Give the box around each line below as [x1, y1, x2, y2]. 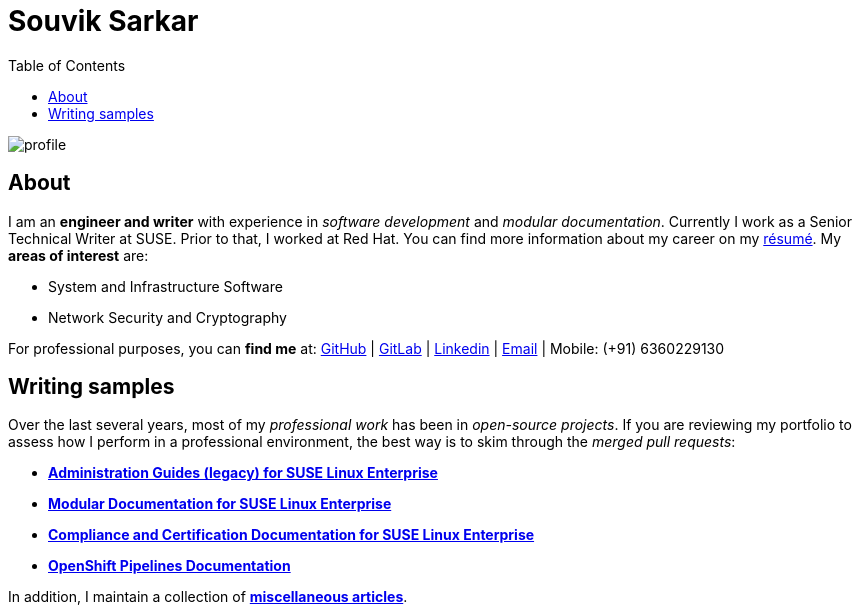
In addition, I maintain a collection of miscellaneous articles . [8, 588, 408, 606]
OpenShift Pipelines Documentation [48, 557, 291, 575]
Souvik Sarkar [8, 4, 199, 38]
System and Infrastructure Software [48, 277, 283, 295]
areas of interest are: [8, 246, 149, 264]
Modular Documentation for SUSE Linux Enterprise [48, 495, 392, 513]
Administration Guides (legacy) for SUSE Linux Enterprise [48, 464, 438, 482]
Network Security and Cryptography [48, 308, 287, 326]
